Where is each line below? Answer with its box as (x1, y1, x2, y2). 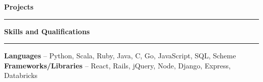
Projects (4, 2, 34, 12)
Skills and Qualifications (4, 26, 90, 36)
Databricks (4, 70, 38, 80)
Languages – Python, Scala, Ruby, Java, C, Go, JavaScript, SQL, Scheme (4, 50, 236, 61)
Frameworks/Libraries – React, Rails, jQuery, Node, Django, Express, (4, 60, 231, 70)
